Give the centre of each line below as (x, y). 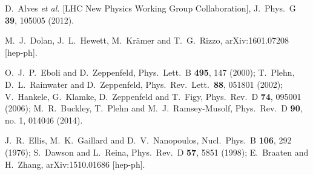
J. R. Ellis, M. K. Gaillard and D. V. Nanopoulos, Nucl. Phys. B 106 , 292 (148, 140)
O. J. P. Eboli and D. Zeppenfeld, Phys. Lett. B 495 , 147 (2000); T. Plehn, (150, 72)
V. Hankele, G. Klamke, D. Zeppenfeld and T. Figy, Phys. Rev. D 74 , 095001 (153, 96)
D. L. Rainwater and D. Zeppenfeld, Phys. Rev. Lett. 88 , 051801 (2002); (144, 84)
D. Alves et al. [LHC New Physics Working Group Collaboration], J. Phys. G (150, 8)
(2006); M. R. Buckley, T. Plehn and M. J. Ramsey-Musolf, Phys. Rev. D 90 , (154, 108)
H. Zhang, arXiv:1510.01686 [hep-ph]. (75, 164)
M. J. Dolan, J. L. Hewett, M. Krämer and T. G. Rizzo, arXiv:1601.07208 (147, 40)
